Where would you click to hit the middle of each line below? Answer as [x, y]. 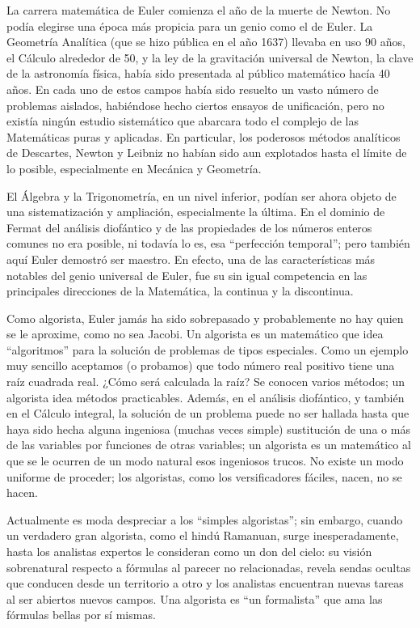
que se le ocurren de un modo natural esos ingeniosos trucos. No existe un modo [205, 461]
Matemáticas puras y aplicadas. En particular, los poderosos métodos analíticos [204, 136]
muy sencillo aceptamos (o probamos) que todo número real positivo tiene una [201, 365]
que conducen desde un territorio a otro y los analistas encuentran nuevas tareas [205, 583]
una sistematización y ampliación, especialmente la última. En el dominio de [196, 212]
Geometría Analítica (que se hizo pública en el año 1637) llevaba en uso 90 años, [206, 42]
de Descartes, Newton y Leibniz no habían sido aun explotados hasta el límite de [207, 153]
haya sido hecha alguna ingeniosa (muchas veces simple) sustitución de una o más [208, 429]
